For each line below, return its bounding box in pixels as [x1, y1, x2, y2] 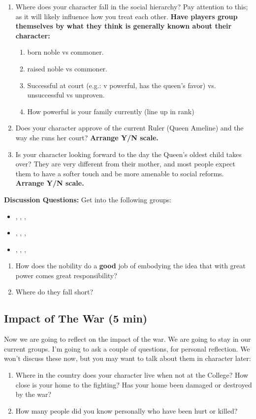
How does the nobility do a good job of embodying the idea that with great [15, 260, 246, 271]
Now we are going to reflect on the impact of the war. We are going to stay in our [4, 334, 251, 344]
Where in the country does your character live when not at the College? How [15, 370, 249, 380]
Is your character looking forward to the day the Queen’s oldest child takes [15, 149, 242, 159]
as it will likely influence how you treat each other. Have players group [15, 11, 238, 21]
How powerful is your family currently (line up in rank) [27, 106, 194, 116]
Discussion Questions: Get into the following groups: [4, 194, 172, 204]
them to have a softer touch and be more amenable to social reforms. [15, 168, 224, 178]
